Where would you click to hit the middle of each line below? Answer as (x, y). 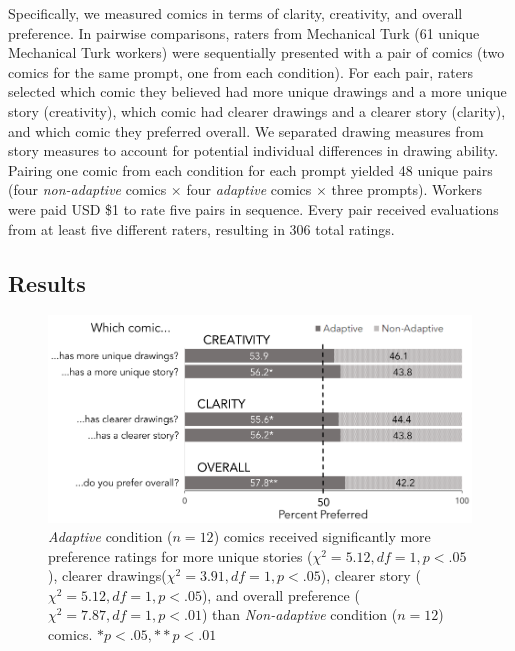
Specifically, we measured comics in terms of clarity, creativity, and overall (235, 13)
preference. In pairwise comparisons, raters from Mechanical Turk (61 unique (244, 32)
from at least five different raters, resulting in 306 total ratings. (201, 228)
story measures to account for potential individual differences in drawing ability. (253, 150)
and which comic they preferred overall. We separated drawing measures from (246, 130)
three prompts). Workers (406, 189)
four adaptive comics (249, 189)
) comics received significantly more (322, 536)
